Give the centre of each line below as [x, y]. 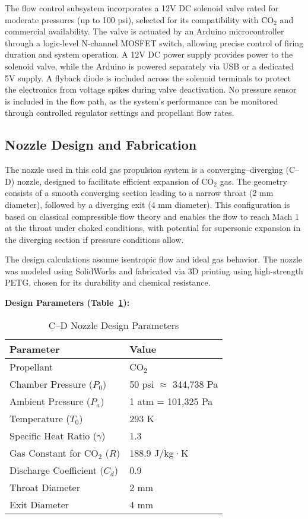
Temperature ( [40, 418]
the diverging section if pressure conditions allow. [94, 239]
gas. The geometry [253, 181]
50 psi [142, 384]
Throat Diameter [45, 487]
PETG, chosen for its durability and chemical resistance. [108, 282]
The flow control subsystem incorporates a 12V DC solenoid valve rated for [142, 8]
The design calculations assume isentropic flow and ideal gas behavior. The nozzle [154, 259]
